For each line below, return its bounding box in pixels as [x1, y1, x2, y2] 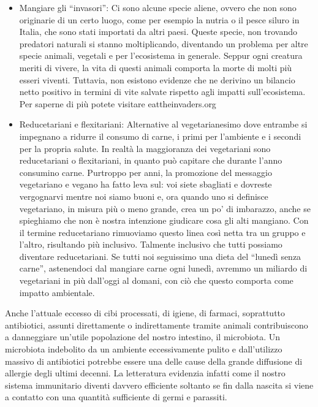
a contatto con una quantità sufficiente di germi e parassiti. [5, 390, 227, 403]
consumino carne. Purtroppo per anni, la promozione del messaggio [19, 165, 272, 178]
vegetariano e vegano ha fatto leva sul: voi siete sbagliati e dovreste [19, 178, 272, 191]
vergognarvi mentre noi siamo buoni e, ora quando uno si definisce [19, 189, 268, 202]
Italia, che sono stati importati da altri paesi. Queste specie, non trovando [19, 25, 297, 38]
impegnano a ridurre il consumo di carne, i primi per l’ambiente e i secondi [19, 129, 301, 142]
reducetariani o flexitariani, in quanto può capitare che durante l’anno [19, 154, 282, 167]
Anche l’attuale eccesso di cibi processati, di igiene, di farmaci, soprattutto [5, 306, 286, 319]
